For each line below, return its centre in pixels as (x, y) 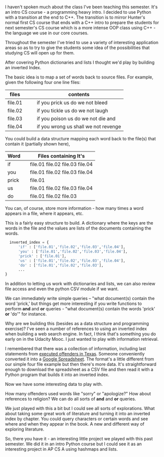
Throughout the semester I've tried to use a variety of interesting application (82, 43)
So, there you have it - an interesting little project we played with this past (79, 439)
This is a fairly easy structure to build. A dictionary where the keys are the (79, 223)
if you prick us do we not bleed (72, 103)
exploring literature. (25, 429)
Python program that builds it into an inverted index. (57, 375)
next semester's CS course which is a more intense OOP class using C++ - (80, 28)
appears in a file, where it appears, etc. (44, 214)
